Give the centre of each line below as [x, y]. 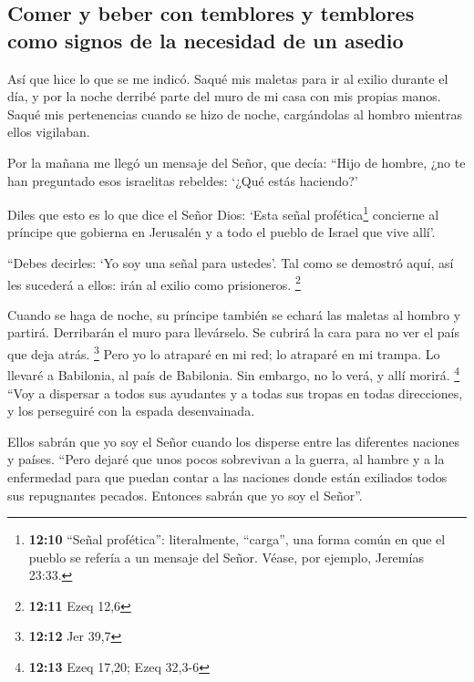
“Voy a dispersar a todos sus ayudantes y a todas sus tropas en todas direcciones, [235, 393]
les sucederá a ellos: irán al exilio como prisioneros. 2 [154, 283]
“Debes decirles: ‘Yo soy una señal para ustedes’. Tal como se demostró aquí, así [231, 263]
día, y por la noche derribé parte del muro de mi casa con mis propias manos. [224, 96]
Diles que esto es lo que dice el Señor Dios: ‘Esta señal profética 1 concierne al [223, 213]
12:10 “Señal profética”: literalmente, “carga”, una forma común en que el [237, 539]
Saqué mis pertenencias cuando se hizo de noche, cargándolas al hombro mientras [235, 114]
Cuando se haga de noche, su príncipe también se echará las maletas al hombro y [234, 314]
